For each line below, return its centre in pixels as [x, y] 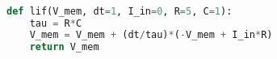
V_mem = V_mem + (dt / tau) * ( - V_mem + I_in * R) [151, 35]
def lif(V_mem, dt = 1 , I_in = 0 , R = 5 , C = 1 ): [120, 11]
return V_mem [64, 47]
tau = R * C [56, 23]
